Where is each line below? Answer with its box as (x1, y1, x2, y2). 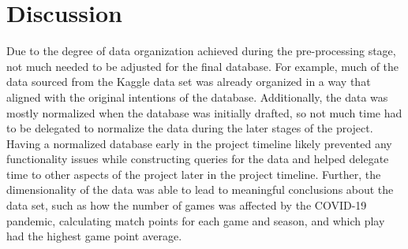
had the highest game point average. (6, 228, 182, 244)
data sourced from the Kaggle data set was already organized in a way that (6, 73, 371, 90)
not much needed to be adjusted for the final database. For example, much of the (6, 58, 399, 74)
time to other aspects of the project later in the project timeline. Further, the (6, 165, 381, 182)
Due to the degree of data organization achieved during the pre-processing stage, (6, 43, 396, 59)
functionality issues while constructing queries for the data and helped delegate (6, 151, 389, 167)
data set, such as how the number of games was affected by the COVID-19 (6, 197, 367, 214)
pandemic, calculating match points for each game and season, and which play (6, 212, 385, 229)
